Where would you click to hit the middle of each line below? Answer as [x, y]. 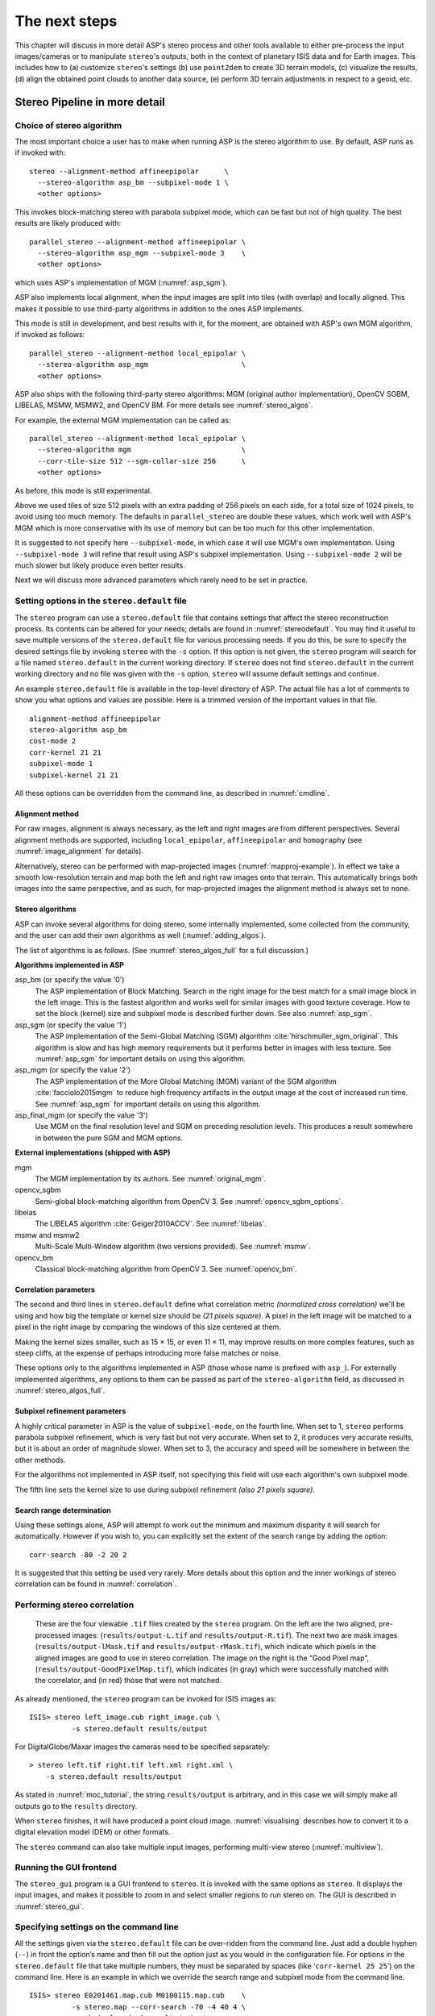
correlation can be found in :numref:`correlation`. [96, 1584]
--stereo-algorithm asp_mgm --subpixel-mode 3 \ [141, 253]
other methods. [40, 1460]
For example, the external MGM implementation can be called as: [123, 420]
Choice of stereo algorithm [68, 125]
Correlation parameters [55, 1289]
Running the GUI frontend [66, 1868]
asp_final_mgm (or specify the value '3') [81, 1115]
